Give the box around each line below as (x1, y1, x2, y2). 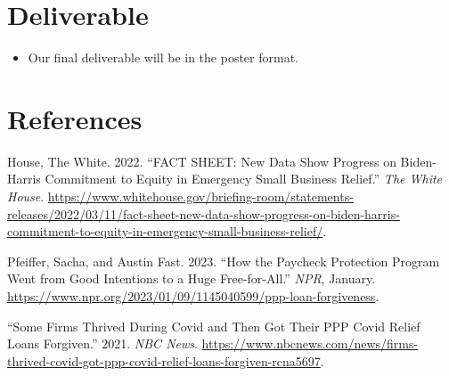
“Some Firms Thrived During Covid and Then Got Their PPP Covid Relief (7, 316, 420, 335)
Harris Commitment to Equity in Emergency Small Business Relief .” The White (7, 169, 443, 188)
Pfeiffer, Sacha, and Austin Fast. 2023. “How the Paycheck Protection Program (7, 251, 440, 270)
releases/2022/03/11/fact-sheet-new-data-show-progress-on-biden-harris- (7, 204, 400, 223)
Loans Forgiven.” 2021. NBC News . (7, 334, 198, 353)
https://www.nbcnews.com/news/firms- (201, 334, 419, 353)
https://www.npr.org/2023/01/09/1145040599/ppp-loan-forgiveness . (7, 287, 380, 305)
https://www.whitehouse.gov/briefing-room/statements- (47, 187, 354, 206)
